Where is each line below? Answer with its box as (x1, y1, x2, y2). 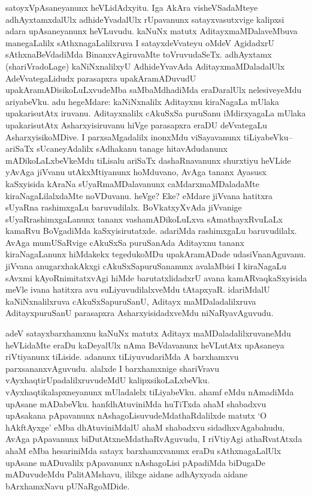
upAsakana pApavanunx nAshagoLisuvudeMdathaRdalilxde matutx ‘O (5, 409, 267, 422)
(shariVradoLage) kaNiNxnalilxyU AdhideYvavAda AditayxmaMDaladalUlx (5, 59, 285, 72)
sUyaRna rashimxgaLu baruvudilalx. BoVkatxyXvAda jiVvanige (5, 201, 242, 214)
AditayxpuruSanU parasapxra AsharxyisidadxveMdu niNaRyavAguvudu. (5, 306, 274, 319)
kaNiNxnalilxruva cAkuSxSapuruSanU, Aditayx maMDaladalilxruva (5, 294, 256, 307)
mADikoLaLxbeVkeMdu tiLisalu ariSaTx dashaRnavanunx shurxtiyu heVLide (5, 154, 291, 166)
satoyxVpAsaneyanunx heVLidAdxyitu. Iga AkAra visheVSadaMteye (5, 1, 258, 13)
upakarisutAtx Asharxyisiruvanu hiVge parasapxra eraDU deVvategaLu (5, 118, 267, 131)
